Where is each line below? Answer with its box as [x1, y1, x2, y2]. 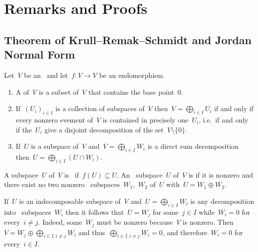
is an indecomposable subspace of [19, 195, 121, 206]
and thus [78, 227, 105, 237]
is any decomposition [190, 195, 255, 206]
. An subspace [116, 169, 163, 180]
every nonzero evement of [15, 114, 93, 125]
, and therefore [163, 227, 207, 237]
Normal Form [4, 47, 75, 62]
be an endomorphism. [99, 69, 165, 80]
